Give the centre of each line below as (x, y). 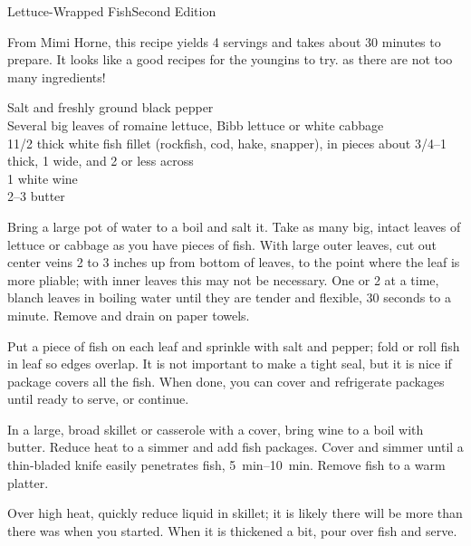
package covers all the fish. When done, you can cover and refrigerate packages (226, 381)
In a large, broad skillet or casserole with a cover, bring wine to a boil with (216, 429)
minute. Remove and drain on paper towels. (129, 315)
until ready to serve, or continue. (98, 399)
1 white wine (43, 178)
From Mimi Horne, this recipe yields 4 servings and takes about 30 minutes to (224, 41)
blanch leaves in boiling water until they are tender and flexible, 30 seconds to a (229, 297)
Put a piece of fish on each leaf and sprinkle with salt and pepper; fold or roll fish (234, 345)
